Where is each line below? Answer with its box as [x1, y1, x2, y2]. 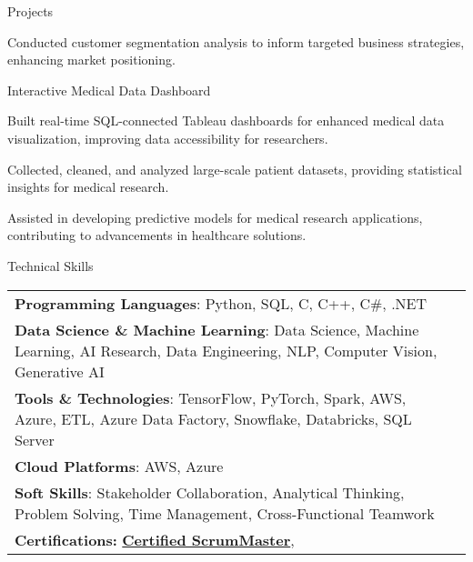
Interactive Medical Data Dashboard [7, 80, 211, 99]
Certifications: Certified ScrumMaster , [15, 528, 295, 550]
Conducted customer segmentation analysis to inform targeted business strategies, [7, 32, 465, 51]
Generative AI [15, 360, 105, 382]
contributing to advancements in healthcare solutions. [7, 226, 307, 245]
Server [15, 428, 55, 450]
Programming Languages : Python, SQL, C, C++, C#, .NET [15, 292, 428, 314]
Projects [7, 2, 54, 20]
